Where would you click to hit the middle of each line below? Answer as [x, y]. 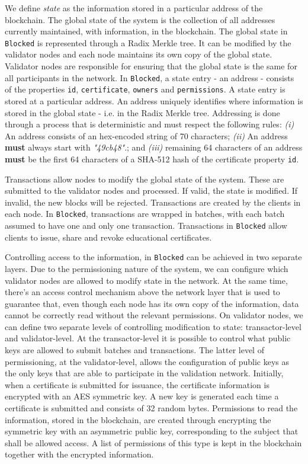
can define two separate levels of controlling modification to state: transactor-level [153, 326]
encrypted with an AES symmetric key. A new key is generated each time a [142, 396]
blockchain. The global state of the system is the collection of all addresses [140, 19]
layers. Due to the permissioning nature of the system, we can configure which [147, 268]
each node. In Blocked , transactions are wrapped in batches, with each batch [145, 214]
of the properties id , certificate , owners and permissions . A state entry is [145, 89]
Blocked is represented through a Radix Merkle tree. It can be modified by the [148, 42]
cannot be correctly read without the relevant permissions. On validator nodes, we [154, 315]
